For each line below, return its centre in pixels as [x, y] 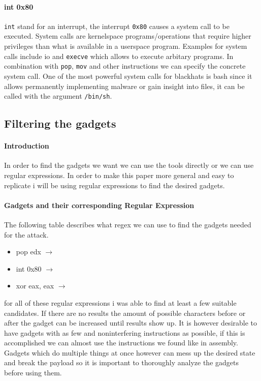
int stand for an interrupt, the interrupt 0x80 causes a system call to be [117, 26]
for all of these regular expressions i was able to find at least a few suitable [120, 302]
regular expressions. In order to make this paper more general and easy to [119, 175]
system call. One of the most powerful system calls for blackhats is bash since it [128, 76]
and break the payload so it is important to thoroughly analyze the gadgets [121, 362]
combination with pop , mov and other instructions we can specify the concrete [125, 66]
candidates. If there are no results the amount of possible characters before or [125, 313]
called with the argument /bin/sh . [58, 96]
